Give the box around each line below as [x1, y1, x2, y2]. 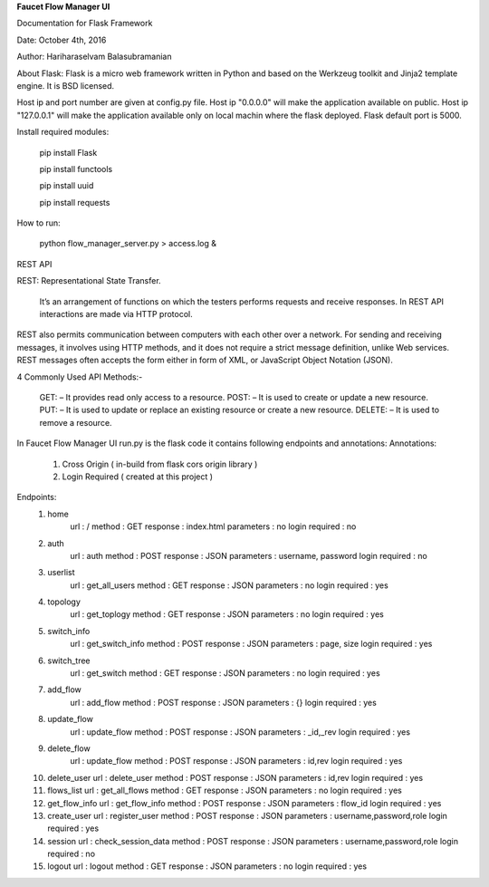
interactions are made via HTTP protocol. [39, 309, 194, 320]
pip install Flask [39, 147, 98, 158]
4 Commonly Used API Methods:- [16, 371, 143, 382]
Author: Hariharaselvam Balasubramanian [16, 51, 172, 63]
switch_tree [47, 655, 91, 666]
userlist [47, 567, 76, 578]
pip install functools [39, 163, 113, 174]
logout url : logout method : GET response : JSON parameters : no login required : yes [47, 861, 367, 872]
